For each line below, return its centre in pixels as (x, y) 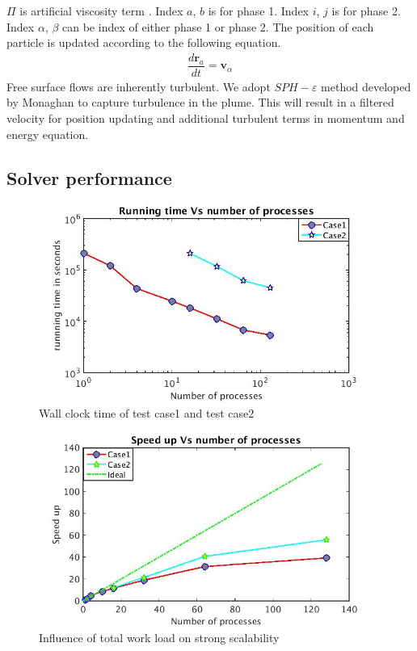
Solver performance (89, 177)
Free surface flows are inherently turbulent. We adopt (139, 86)
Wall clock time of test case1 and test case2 (147, 412)
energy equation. (48, 134)
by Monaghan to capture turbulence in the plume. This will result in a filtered (200, 102)
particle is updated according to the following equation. (144, 42)
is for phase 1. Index (259, 10)
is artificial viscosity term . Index (101, 10)
